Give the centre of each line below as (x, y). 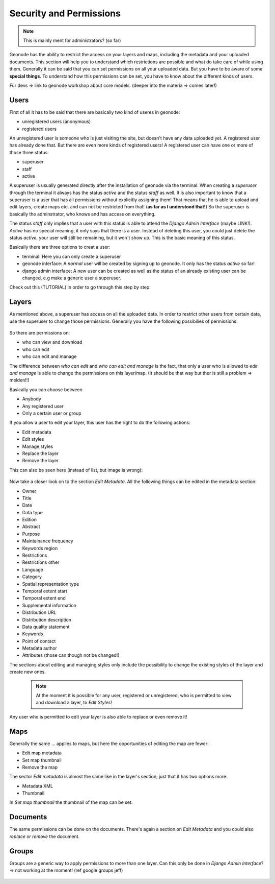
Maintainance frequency (48, 541)
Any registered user (43, 406)
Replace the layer (40, 453)
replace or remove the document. (45, 836)
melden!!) (19, 380)
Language (33, 569)
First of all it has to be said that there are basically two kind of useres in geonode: (95, 112)
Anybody (32, 399)
